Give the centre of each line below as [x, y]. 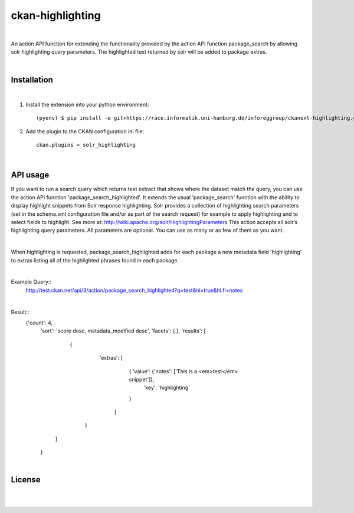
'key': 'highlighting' [167, 388]
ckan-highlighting [56, 15]
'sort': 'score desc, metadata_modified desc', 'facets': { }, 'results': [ [123, 331]
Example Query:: [31, 282]
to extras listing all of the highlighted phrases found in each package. [95, 260]
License [26, 480]
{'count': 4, [39, 323]
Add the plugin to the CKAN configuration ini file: [85, 131]
